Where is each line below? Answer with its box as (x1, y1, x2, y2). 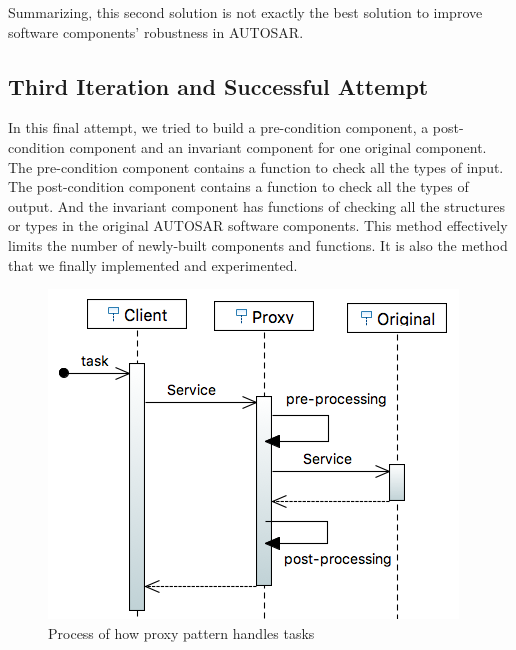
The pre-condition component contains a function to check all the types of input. (8, 156, 504, 177)
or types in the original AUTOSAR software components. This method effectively (8, 215, 508, 236)
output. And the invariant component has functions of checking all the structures (8, 195, 506, 216)
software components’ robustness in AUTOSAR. (8, 21, 304, 42)
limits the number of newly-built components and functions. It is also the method (8, 234, 508, 255)
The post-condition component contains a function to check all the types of (8, 176, 469, 197)
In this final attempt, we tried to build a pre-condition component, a (8, 117, 429, 138)
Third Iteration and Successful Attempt (8, 70, 429, 101)
